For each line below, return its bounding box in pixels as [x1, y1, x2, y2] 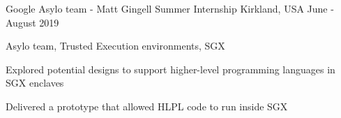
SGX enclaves [6, 75, 64, 90]
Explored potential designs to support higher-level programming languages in [6, 61, 335, 76]
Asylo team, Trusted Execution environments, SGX [6, 38, 225, 53]
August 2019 [6, 15, 59, 29]
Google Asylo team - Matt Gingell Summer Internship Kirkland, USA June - [6, 1, 334, 15]
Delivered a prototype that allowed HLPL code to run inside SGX [6, 98, 288, 113]
